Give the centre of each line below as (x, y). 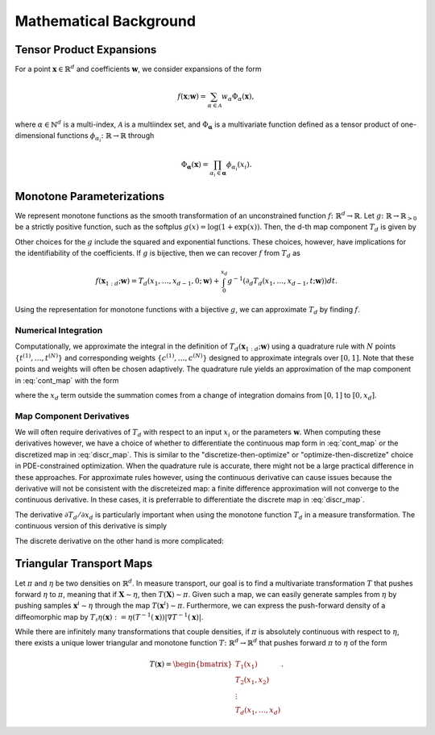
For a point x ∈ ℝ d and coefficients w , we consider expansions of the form (138, 69)
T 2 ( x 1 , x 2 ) (252, 681)
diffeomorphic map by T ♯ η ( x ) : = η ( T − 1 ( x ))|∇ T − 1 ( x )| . (109, 618)
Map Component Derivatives (72, 416)
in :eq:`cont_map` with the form (67, 380)
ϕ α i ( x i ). (239, 166)
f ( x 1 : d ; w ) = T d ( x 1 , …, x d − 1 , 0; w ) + (157, 282)
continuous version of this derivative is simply (91, 526)
